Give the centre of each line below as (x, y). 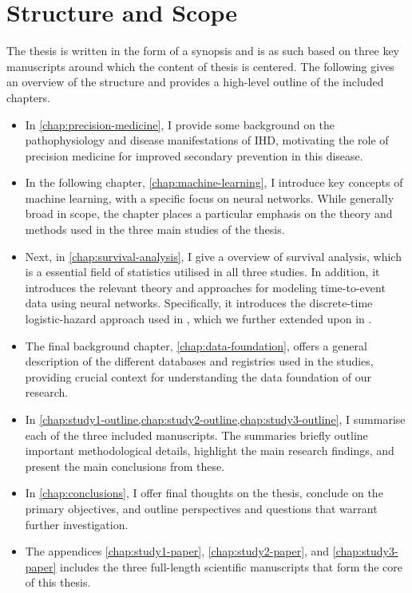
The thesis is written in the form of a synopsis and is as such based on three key (203, 51)
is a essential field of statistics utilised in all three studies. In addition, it (202, 272)
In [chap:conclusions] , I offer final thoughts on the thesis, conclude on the (204, 493)
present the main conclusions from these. (125, 466)
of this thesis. (58, 582)
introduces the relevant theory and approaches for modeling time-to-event (205, 287)
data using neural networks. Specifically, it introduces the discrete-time (199, 303)
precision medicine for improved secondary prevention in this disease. (194, 155)
